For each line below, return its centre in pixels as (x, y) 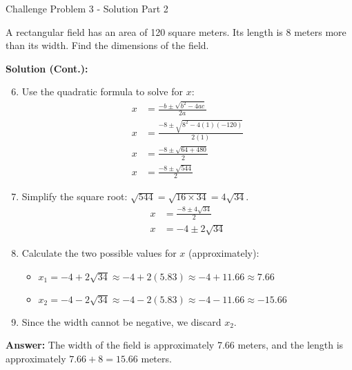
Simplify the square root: (75, 196)
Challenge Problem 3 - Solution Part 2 (87, 8)
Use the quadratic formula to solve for (102, 91)
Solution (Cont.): (47, 68)
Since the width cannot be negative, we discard (121, 321)
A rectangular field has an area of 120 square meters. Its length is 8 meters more (176, 31)
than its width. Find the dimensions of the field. (107, 45)
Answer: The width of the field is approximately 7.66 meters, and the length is (175, 345)
